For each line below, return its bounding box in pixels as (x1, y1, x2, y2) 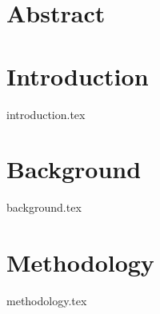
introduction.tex (6, 105, 86, 122)
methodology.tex (6, 292, 87, 308)
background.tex (6, 199, 82, 216)
